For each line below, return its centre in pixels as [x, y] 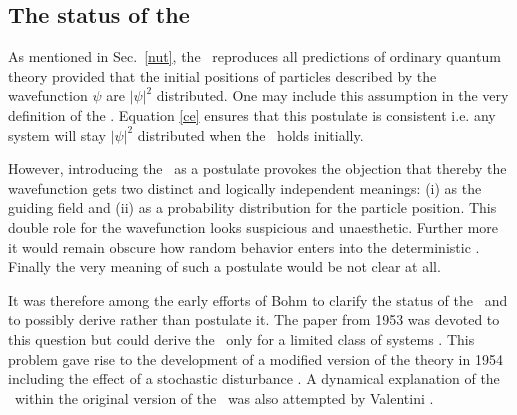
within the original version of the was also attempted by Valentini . [224, 397]
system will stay [57, 134]
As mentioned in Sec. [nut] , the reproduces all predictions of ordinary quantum [254, 56]
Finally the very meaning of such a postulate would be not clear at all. [224, 266]
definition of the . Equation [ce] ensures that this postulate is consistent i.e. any [252, 114]
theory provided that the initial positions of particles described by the [222, 75]
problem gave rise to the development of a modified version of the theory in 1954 [255, 358]
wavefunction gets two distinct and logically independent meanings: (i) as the [245, 187]
